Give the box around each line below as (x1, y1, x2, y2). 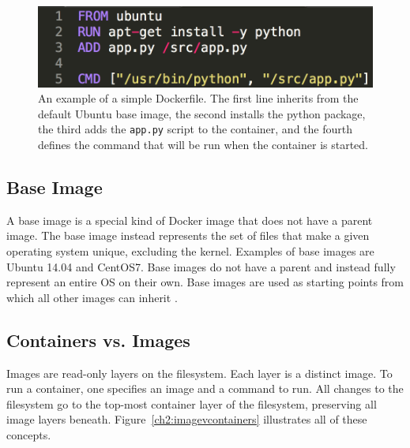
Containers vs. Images (6, 327, 190, 352)
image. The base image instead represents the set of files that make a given (6, 227, 370, 244)
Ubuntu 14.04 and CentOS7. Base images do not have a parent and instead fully (6, 258, 396, 274)
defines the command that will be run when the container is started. (38, 136, 369, 153)
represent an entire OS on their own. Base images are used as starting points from (6, 274, 404, 290)
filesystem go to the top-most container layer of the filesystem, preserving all (6, 395, 377, 412)
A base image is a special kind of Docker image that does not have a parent (6, 211, 373, 228)
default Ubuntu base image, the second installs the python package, (38, 105, 366, 121)
